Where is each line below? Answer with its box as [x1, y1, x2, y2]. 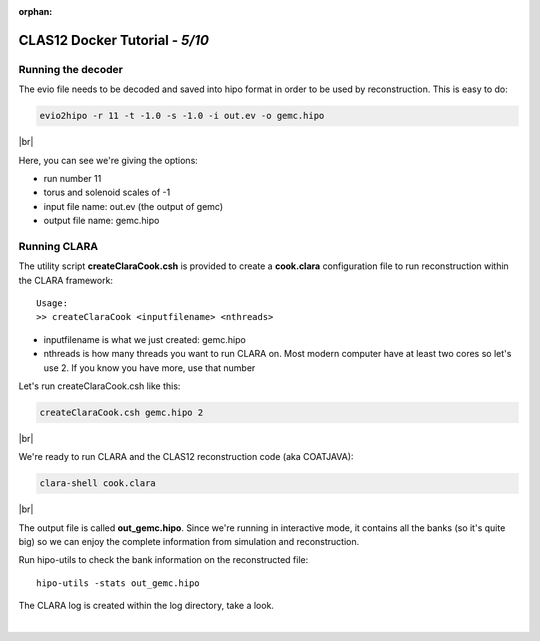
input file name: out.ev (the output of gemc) [43, 200, 224, 212]
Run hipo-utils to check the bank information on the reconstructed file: [18, 554, 309, 566]
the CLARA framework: [18, 274, 114, 286]
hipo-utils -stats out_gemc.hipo [36, 577, 200, 589]
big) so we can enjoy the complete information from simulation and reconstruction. [18, 536, 360, 548]
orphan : [18, 6, 53, 17]
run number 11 [43, 172, 102, 184]
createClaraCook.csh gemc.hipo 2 [39, 406, 204, 418]
